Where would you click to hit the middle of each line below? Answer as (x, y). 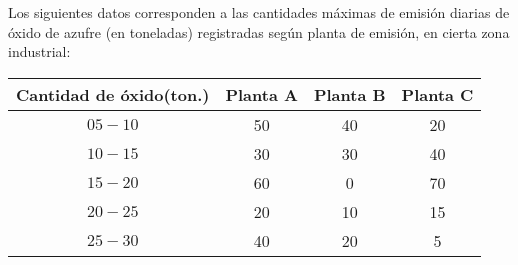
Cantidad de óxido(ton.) (113, 94)
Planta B (349, 94)
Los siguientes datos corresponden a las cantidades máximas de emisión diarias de (259, 12)
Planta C (437, 94)
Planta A (261, 94)
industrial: (39, 51)
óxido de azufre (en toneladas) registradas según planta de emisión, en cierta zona (259, 31)
